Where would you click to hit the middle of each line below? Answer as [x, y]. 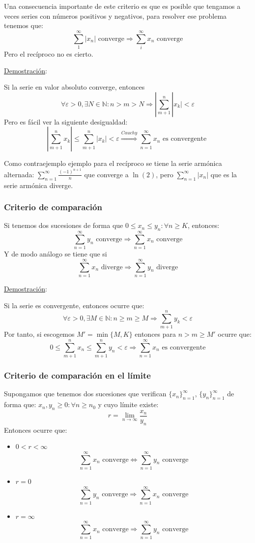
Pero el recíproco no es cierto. [49, 53]
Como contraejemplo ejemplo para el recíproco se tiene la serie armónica [113, 163]
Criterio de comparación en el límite [77, 375]
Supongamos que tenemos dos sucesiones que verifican [85, 394]
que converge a [106, 174]
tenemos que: [24, 25]
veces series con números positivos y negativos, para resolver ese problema [115, 16]
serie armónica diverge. [39, 185]
